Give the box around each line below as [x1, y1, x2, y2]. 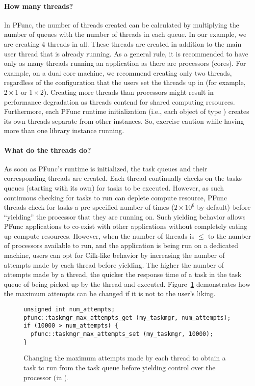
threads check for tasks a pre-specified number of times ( [4, 202, 174, 212]
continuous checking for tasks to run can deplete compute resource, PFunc [4, 192, 227, 202]
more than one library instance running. [4, 125, 124, 136]
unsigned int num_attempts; [24, 306, 115, 313]
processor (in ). [24, 372, 69, 382]
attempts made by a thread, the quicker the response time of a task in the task [4, 269, 242, 279]
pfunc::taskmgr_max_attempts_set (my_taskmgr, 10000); [30, 331, 213, 337]
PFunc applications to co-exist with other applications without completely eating [4, 221, 248, 231]
